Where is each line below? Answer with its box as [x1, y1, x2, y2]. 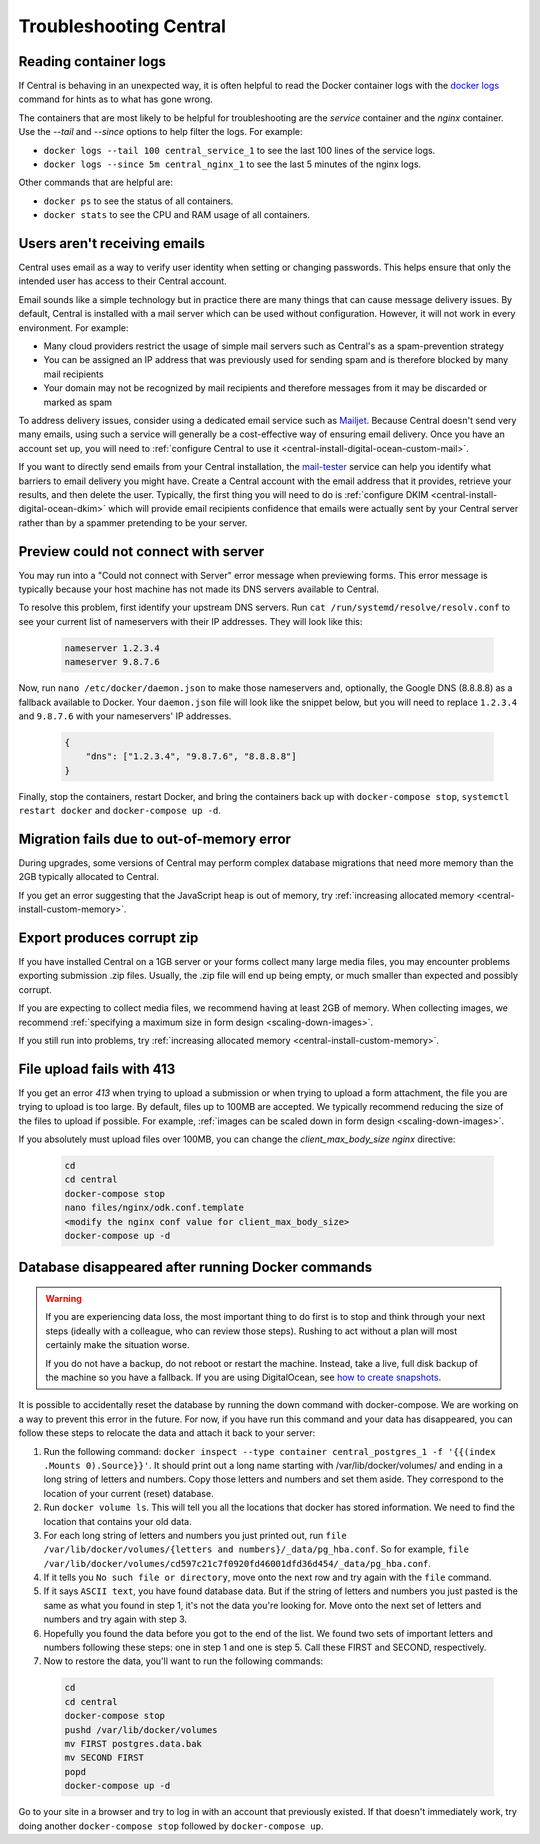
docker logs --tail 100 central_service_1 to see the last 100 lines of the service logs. [43, 144, 436, 156]
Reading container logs [18, 53, 167, 70]
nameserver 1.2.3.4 [64, 642, 160, 654]
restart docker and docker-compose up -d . [18, 805, 222, 817]
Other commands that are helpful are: [18, 176, 174, 189]
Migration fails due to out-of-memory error [18, 830, 292, 847]
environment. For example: [18, 321, 129, 334]
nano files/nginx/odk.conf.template [64, 1202, 245, 1214]
